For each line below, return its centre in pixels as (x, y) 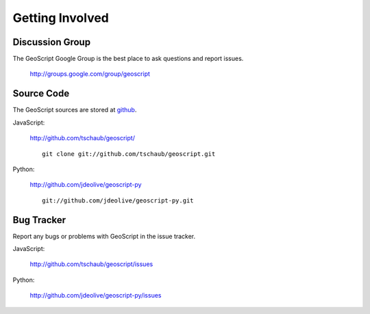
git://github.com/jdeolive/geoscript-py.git (118, 200)
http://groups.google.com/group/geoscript (90, 74)
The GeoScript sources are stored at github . (75, 110)
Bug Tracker (39, 220)
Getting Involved (61, 18)
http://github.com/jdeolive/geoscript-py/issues (96, 296)
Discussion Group (52, 42)
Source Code (41, 93)
